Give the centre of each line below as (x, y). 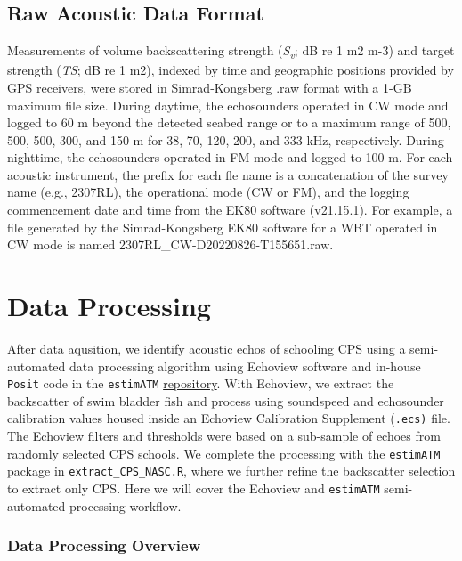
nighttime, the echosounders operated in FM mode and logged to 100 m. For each (230, 157)
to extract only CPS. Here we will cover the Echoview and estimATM (194, 488)
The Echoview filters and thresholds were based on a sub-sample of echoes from (224, 436)
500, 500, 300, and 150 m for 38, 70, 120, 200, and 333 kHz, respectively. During (226, 139)
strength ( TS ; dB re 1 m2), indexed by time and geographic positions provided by (231, 70)
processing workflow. (125, 505)
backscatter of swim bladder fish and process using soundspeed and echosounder (226, 400)
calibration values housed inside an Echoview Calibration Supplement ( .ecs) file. (229, 418)
